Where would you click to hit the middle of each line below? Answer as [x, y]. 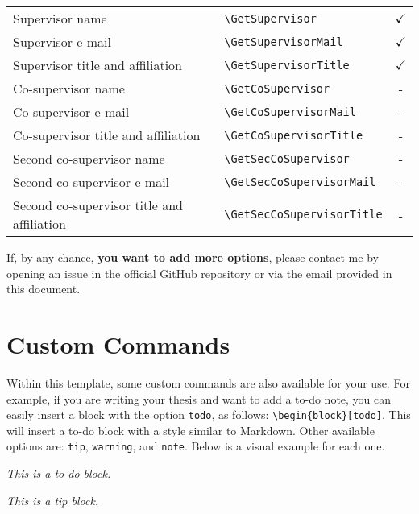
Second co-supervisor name [89, 158]
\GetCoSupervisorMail [290, 112]
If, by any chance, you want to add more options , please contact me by [193, 257]
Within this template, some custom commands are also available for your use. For [208, 382]
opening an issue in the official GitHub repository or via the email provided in [199, 273]
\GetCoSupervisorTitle [294, 135]
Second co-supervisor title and [98, 205]
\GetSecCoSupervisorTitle [303, 214]
